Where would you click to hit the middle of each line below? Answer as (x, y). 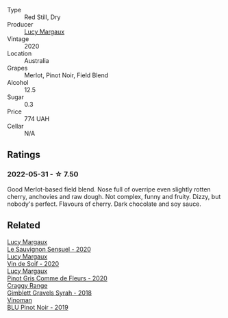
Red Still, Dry (42, 17)
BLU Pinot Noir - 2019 (38, 307)
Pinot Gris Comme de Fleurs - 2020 (57, 278)
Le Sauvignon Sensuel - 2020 (49, 249)
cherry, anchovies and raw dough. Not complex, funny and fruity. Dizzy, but (114, 196)
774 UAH (37, 119)
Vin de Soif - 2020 (33, 263)
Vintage (18, 39)
